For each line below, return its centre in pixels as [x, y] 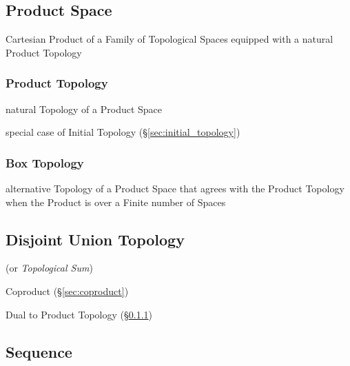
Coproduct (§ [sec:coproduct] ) [67, 291]
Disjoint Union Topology [95, 239]
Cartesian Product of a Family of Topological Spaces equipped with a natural [169, 39]
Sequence [39, 351]
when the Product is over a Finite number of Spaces [116, 202]
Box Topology [45, 162]
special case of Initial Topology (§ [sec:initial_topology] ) [123, 132]
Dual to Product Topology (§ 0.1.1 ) [79, 314]
